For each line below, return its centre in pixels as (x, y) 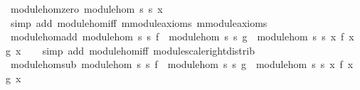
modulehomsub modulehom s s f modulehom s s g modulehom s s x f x (182, 64)
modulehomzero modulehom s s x (86, 9)
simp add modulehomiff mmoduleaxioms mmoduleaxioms (139, 22)
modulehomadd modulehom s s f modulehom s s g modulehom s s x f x (182, 36)
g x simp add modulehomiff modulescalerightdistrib (130, 50)
